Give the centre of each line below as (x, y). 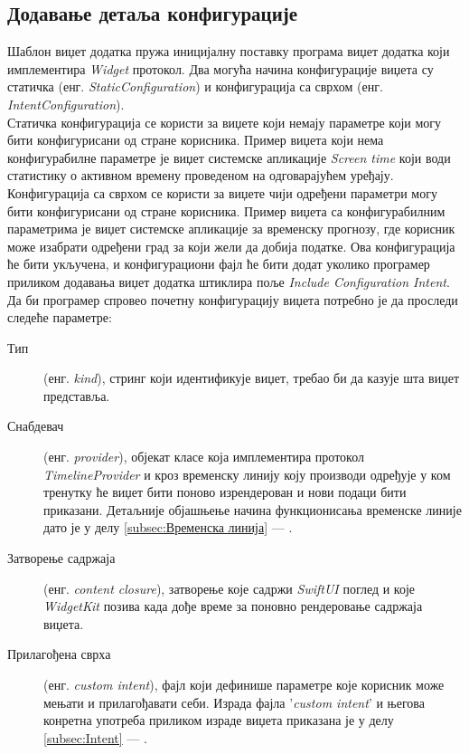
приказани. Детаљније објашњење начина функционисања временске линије (253, 509)
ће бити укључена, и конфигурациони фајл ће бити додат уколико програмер (219, 264)
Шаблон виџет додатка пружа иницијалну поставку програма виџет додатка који (229, 51)
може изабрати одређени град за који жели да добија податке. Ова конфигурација (231, 246)
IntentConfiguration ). (66, 104)
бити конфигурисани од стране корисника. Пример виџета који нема (196, 140)
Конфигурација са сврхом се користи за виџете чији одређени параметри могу (222, 192)
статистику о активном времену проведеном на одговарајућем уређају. (201, 175)
